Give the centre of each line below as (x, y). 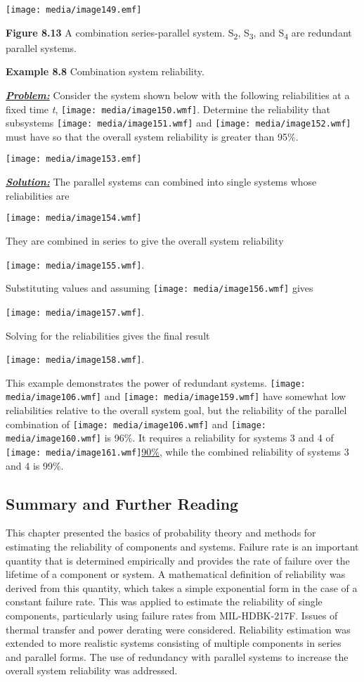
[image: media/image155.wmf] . (75, 264)
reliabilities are (38, 195)
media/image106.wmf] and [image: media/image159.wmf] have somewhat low (176, 396)
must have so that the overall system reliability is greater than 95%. (152, 136)
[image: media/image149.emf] (74, 10)
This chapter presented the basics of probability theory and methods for (161, 533)
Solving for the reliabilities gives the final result (108, 335)
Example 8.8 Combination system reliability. (105, 71)
